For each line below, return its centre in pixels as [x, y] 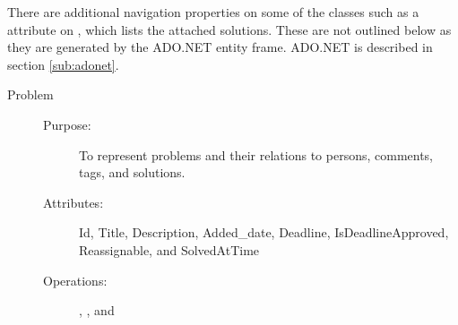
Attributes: [73, 202]
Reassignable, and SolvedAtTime [169, 249]
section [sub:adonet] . [63, 64]
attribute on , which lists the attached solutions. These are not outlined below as [229, 29]
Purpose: [67, 124]
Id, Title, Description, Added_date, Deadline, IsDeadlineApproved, [264, 232]
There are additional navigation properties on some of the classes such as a [213, 12]
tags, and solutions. [132, 172]
